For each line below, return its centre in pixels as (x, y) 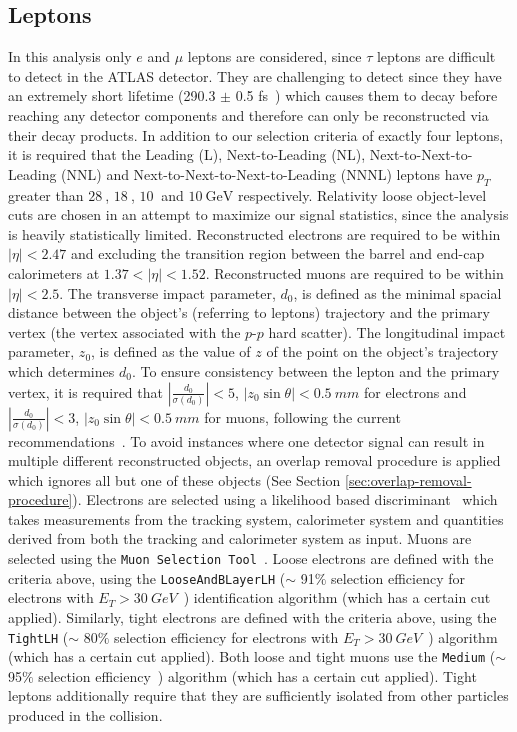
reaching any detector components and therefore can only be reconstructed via (248, 114)
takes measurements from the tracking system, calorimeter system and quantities (256, 518)
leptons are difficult (436, 56)
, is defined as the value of (171, 351)
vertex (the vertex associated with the (124, 331)
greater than (46, 194)
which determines (61, 370)
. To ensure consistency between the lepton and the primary (315, 370)
